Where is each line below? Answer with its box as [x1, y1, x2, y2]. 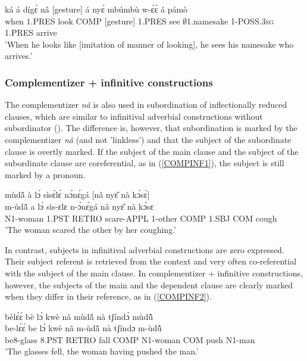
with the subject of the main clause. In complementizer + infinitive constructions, [5, 266, 303, 279]
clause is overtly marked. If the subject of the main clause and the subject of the [5, 145, 299, 157]
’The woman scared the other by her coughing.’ [5, 223, 176, 236]
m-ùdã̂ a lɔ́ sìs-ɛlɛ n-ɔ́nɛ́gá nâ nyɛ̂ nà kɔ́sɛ [5, 200, 154, 212]
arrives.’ [5, 49, 33, 62]
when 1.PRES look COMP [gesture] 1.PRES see [5, 14, 180, 27]
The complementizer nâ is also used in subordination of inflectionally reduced [5, 98, 287, 111]
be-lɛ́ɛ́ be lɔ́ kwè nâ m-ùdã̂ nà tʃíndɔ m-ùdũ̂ [5, 322, 162, 334]
